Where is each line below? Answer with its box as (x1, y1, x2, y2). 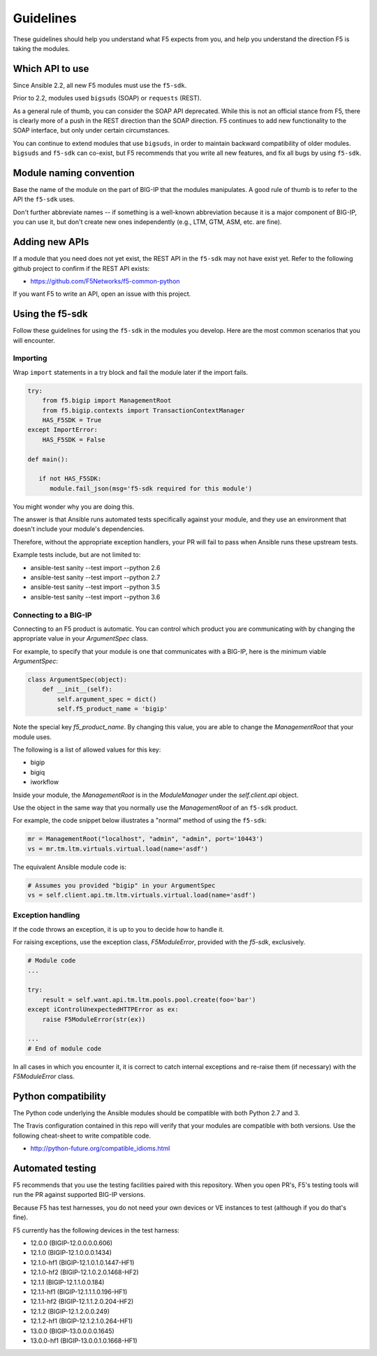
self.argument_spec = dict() (57, 695, 157, 703)
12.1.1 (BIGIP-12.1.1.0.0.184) (30, 1278, 105, 1286)
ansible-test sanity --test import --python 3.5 (30, 583, 161, 591)
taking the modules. (13, 44, 70, 52)
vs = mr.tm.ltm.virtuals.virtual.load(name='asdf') (27, 844, 209, 853)
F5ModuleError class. (13, 1072, 75, 1081)
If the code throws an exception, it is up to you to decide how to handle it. (13, 925, 225, 933)
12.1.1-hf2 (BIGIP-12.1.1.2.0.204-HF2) (30, 1297, 134, 1306)
